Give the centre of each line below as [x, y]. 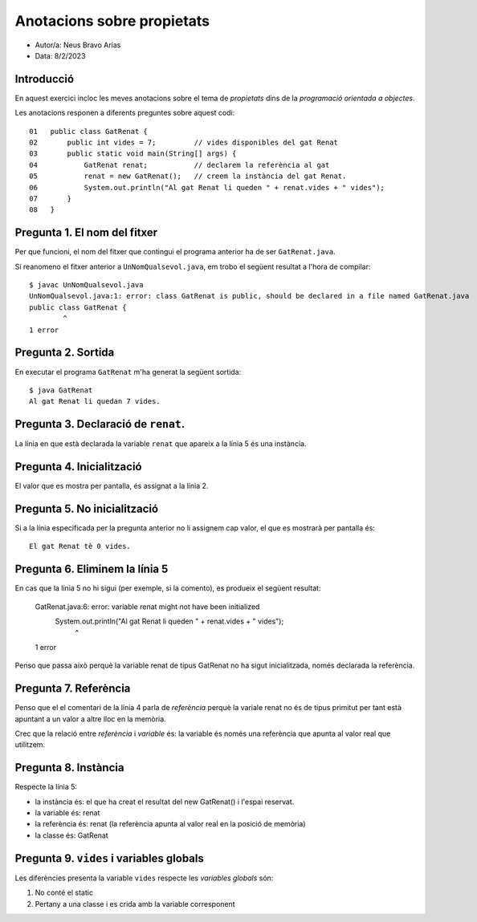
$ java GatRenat [61, 390]
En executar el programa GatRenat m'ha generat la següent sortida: [128, 372]
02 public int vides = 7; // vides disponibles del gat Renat [184, 143]
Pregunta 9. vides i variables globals [109, 858]
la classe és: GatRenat [71, 835]
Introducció [45, 79]
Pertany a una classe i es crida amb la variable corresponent [135, 904]
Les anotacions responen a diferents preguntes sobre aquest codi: [125, 113]
